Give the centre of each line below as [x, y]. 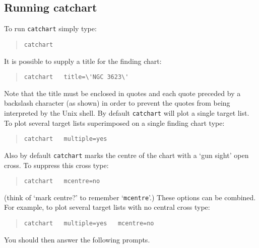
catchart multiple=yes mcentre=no [89, 224]
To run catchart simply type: [50, 28]
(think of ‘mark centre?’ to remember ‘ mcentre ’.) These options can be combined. [130, 197]
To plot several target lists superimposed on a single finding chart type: [114, 122]
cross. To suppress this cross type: [56, 165]
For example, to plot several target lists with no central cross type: [107, 207]
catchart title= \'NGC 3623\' [76, 77]
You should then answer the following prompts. [77, 239]
